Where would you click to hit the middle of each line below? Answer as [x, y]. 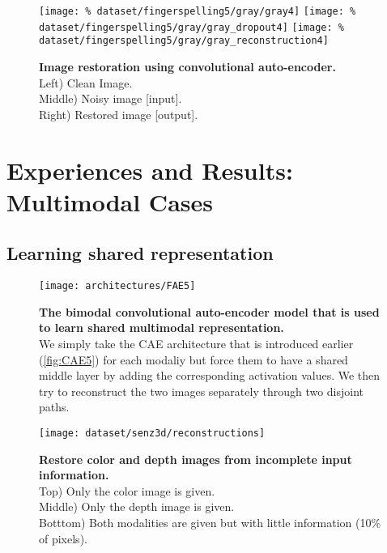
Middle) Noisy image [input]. [111, 98]
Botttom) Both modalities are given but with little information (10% [210, 522]
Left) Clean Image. [86, 82]
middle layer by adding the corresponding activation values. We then [210, 375]
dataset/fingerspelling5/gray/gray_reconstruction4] [184, 41]
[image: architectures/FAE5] [117, 286]
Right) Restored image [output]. [119, 114]
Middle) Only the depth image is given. [137, 506]
